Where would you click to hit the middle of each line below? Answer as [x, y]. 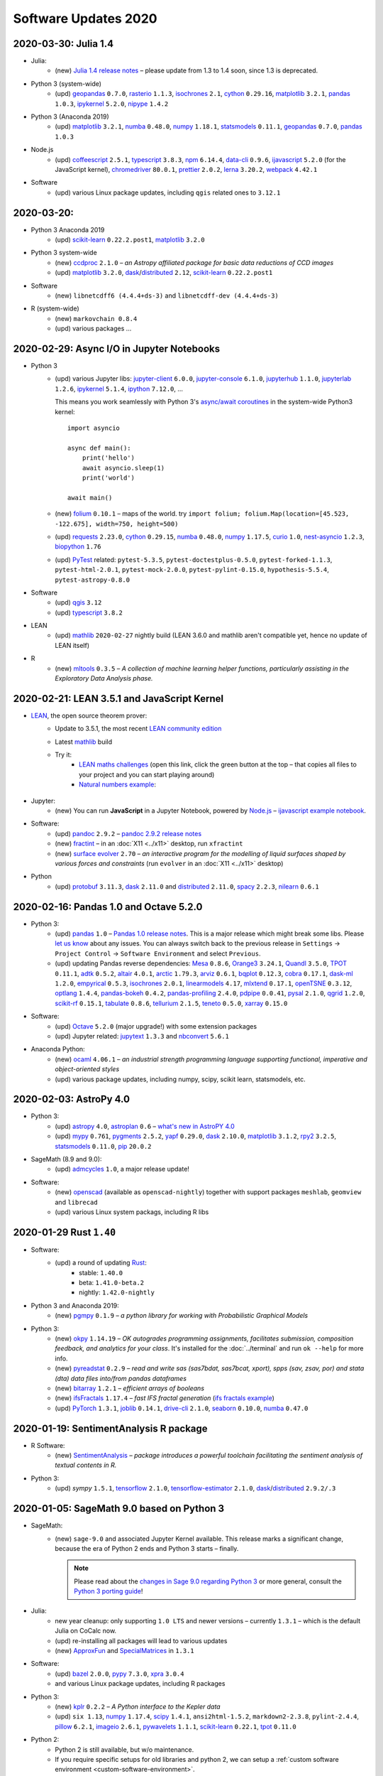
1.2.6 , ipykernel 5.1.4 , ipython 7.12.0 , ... [119, 389]
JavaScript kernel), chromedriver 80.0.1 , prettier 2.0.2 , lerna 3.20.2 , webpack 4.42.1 [186, 169]
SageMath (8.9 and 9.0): [66, 1159]
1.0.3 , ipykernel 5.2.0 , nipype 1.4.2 [112, 104]
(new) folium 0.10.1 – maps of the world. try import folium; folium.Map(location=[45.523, [202, 514]
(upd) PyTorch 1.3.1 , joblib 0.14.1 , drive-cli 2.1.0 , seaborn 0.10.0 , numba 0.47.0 [182, 1408]
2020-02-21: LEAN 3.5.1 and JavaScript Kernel [118, 699]
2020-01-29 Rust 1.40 [65, 1232]
